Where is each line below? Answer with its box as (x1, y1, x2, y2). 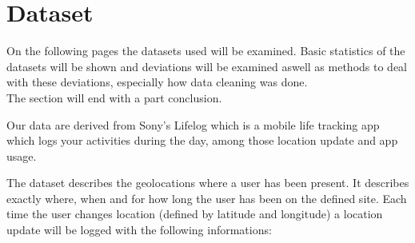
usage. (6, 147, 37, 164)
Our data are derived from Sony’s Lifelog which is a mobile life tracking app (6, 116, 380, 133)
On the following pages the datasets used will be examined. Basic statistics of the (6, 42, 405, 59)
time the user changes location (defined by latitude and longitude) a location (6, 205, 383, 222)
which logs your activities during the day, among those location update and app (6, 132, 398, 149)
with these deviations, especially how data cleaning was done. (6, 74, 308, 90)
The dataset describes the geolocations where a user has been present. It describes (6, 174, 409, 191)
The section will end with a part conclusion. (6, 89, 222, 106)
